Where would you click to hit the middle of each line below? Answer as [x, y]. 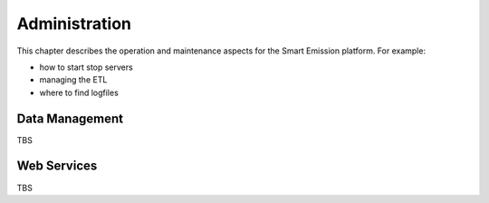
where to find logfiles [79, 92]
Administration [74, 24]
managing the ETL [73, 80]
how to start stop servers [86, 67]
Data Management [70, 118]
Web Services [57, 166]
